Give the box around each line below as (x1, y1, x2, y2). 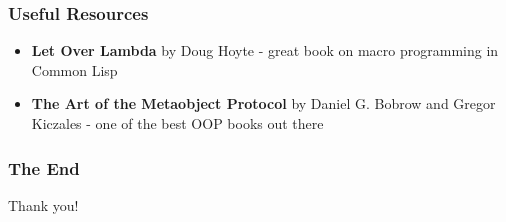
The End (8, 155, 80, 180)
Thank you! (8, 194, 79, 215)
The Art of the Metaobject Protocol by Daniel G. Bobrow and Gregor (31, 93, 496, 114)
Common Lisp (31, 59, 118, 80)
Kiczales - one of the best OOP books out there (31, 113, 324, 133)
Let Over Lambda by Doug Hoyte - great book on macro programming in (31, 40, 499, 61)
